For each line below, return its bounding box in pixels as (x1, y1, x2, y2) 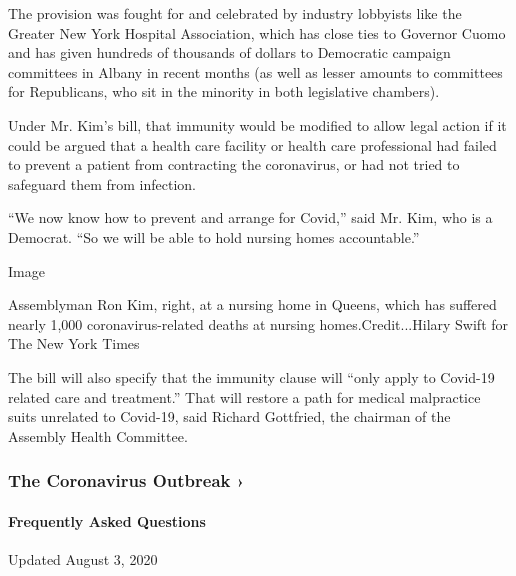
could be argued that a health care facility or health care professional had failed (8, 134, 497, 155)
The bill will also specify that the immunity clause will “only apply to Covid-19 (8, 366, 495, 387)
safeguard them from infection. (8, 173, 197, 194)
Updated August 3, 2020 (8, 548, 158, 569)
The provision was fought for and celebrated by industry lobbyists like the (8, 3, 462, 23)
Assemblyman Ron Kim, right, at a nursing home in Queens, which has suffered (8, 294, 497, 315)
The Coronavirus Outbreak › (8, 468, 245, 493)
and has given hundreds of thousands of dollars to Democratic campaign (8, 42, 451, 63)
